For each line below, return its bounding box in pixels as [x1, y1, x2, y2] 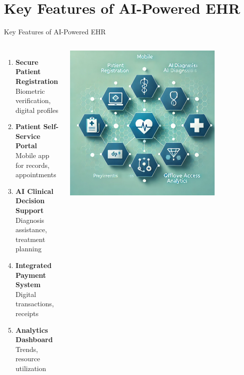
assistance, [15, 224, 47, 235]
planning [15, 243, 42, 254]
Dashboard [15, 334, 53, 345]
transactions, [15, 298, 54, 309]
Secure [15, 56, 39, 67]
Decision [15, 195, 45, 206]
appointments [15, 169, 56, 180]
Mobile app [15, 150, 49, 161]
